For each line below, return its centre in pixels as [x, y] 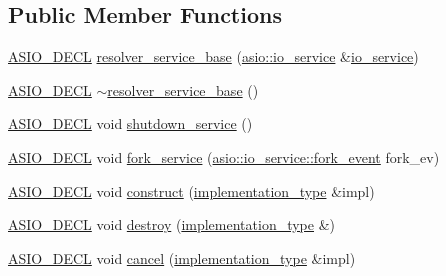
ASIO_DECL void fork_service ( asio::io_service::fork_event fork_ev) [224, 156]
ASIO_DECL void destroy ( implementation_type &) [172, 224]
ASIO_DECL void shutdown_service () [130, 123]
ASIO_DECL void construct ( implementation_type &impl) [191, 190]
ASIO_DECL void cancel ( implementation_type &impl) [182, 257]
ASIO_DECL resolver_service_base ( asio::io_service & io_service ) [213, 56]
